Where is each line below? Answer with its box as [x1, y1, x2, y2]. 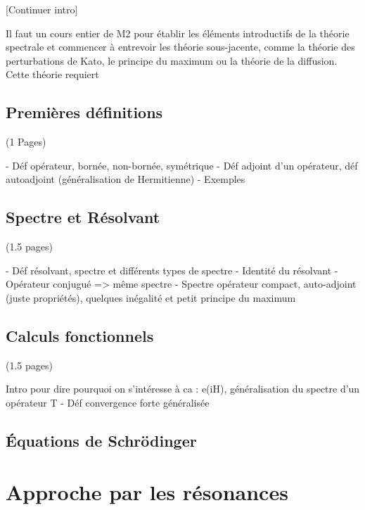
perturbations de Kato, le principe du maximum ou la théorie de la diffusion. [6, 53, 338, 68]
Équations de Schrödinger [6, 429, 197, 451]
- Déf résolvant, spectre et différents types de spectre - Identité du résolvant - [6, 262, 338, 277]
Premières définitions [6, 101, 163, 123]
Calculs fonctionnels [6, 324, 154, 346]
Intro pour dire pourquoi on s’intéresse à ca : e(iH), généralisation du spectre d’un [6, 381, 360, 396]
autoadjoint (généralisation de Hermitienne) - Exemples [6, 172, 245, 186]
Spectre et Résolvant [6, 206, 160, 228]
